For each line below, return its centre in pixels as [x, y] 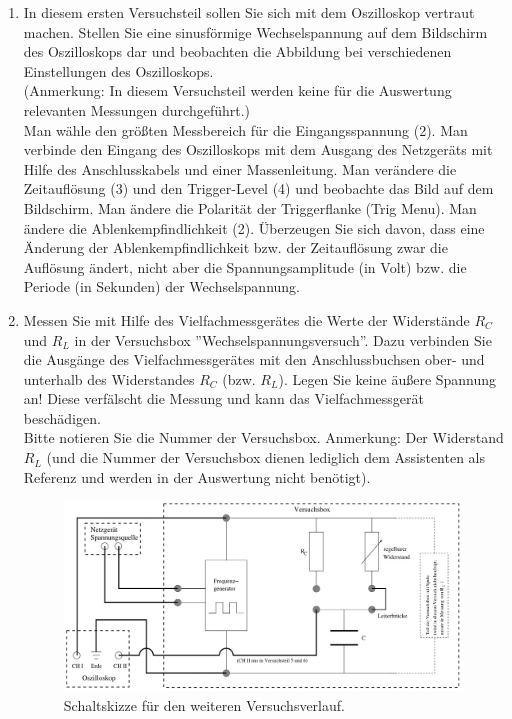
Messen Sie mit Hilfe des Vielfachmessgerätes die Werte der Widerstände [246, 319]
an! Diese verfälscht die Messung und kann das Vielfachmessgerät [223, 398]
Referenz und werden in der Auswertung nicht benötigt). [197, 476]
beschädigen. [62, 417]
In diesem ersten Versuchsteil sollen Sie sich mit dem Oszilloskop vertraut [249, 12]
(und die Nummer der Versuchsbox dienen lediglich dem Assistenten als [266, 457]
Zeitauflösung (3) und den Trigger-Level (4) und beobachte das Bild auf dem [258, 188]
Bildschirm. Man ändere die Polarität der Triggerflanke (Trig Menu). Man [250, 207]
